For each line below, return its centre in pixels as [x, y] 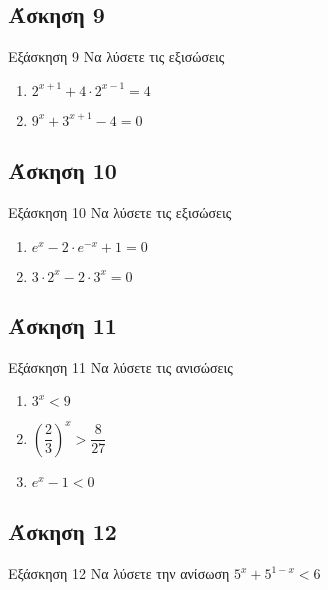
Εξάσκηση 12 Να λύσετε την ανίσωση [119, 573]
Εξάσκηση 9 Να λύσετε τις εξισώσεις [116, 56]
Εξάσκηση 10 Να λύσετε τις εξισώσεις [120, 212]
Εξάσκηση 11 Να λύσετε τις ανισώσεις [120, 366]
